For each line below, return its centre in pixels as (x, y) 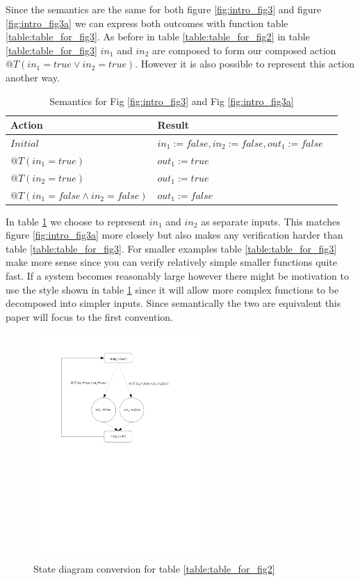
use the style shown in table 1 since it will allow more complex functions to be (172, 289)
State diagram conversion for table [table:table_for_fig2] (154, 568)
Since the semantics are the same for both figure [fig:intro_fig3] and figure (164, 9)
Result (173, 125)
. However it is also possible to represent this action (245, 64)
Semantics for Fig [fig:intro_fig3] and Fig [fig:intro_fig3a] (172, 101)
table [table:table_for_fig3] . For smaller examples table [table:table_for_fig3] (171, 248)
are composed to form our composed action (244, 50)
